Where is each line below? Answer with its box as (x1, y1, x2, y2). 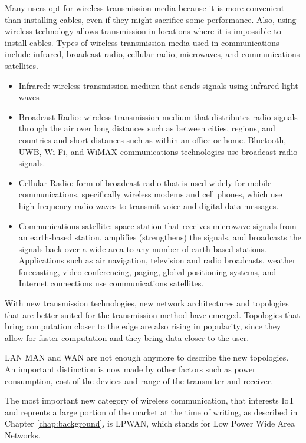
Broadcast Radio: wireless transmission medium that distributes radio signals (18, 110, 298, 123)
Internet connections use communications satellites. (18, 277, 204, 289)
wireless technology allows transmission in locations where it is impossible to (5, 25, 281, 37)
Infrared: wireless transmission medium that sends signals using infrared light (18, 79, 298, 91)
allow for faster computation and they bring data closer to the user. (5, 331, 249, 343)
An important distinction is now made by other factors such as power (5, 363, 256, 375)
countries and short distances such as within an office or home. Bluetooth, (18, 133, 287, 146)
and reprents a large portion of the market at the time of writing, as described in (5, 405, 298, 418)
